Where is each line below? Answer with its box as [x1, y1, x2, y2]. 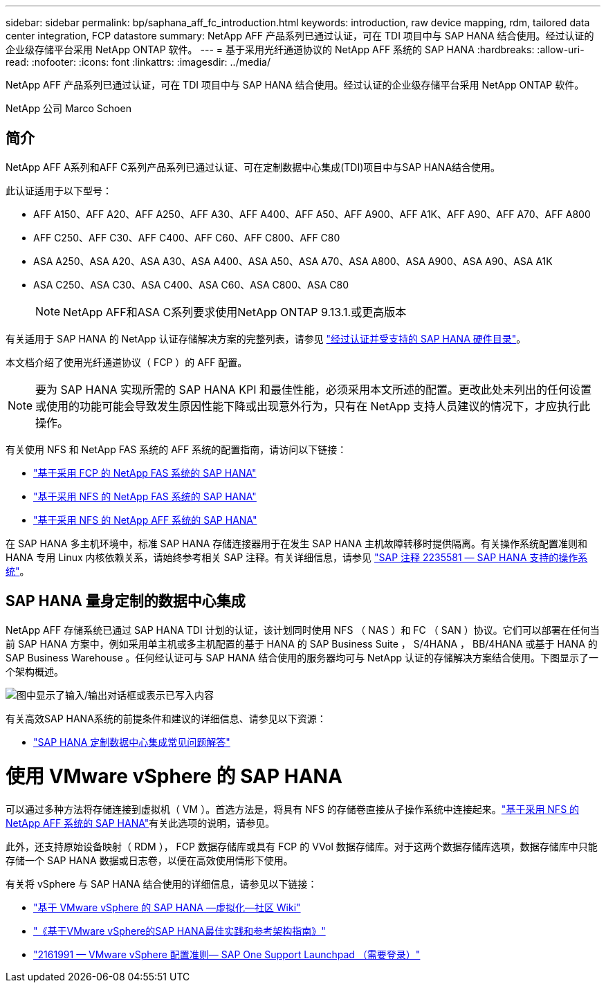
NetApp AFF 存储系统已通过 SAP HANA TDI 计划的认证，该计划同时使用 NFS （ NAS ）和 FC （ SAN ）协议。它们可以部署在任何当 [6, 623, 600, 636]
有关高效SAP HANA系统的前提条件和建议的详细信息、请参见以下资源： [6, 712, 327, 724]
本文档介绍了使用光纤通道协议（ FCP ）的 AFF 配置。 [6, 356, 248, 368]
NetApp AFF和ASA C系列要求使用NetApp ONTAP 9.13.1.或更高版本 [63, 304, 407, 319]
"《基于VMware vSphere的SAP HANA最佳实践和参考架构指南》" [33, 925, 326, 937]
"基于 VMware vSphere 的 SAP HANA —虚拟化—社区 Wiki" [33, 902, 301, 914]
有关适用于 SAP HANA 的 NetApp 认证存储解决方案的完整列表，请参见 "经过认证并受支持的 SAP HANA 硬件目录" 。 [6, 332, 526, 345]
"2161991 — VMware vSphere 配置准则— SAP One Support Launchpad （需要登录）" [33, 949, 421, 961]
